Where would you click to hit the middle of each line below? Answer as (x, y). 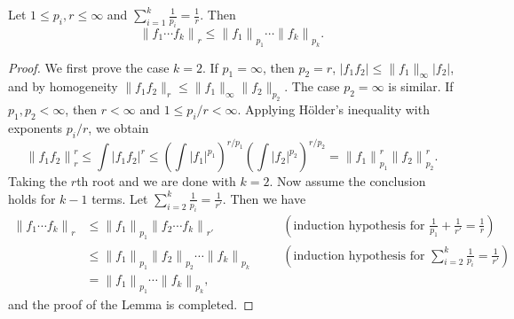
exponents (36, 127)
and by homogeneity (63, 86)
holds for (32, 198)
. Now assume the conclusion (348, 181)
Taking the (38, 181)
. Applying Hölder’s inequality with (333, 109)
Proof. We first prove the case (89, 67)
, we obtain (119, 127)
